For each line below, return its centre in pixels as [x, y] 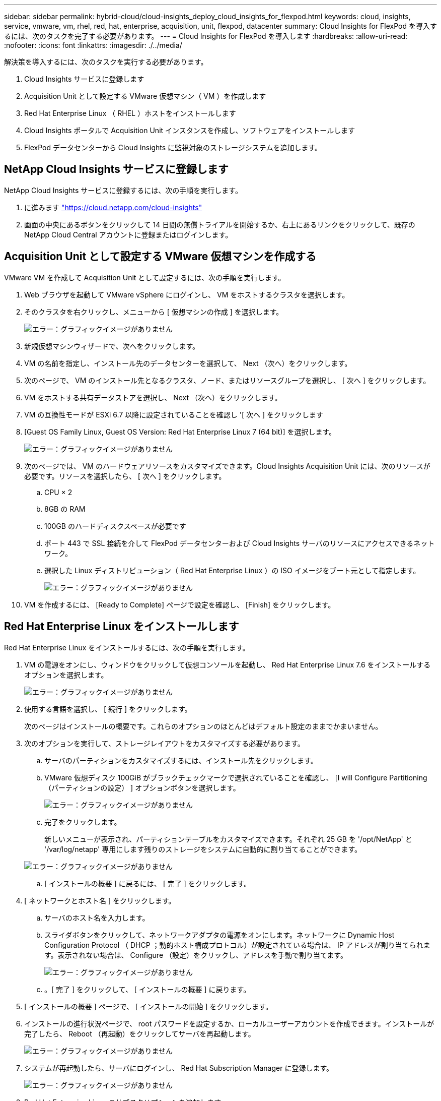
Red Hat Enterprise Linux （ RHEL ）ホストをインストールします [130, 113]
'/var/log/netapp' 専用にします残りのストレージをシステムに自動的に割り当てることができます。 [203, 849]
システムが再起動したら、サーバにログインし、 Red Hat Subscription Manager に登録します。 [179, 1068]
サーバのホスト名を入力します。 [97, 917]
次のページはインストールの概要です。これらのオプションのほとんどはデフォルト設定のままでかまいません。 [203, 726]
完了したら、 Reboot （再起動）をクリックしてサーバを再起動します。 [140, 1033]
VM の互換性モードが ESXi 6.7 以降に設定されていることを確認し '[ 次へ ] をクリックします [174, 414]
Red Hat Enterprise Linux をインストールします [122, 627]
